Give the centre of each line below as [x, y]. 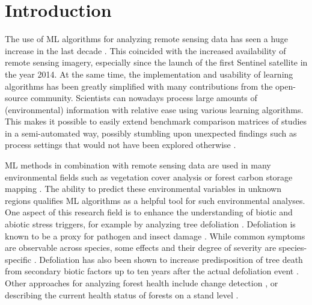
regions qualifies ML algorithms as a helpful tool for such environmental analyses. [155, 200]
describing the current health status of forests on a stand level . [122, 294]
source [17, 98]
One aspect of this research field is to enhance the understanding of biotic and [149, 212]
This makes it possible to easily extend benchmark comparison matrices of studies [156, 121]
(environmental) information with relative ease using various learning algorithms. [154, 109]
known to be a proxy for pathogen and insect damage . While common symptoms [155, 236]
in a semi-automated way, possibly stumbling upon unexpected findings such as [151, 133]
